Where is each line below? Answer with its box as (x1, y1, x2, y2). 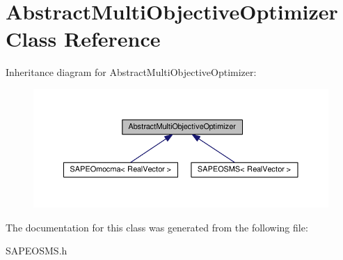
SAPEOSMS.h (6, 243, 67, 258)
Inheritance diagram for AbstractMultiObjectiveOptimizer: (6, 65, 257, 79)
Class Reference (6, 24, 161, 53)
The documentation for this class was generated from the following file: (6, 220, 308, 234)
